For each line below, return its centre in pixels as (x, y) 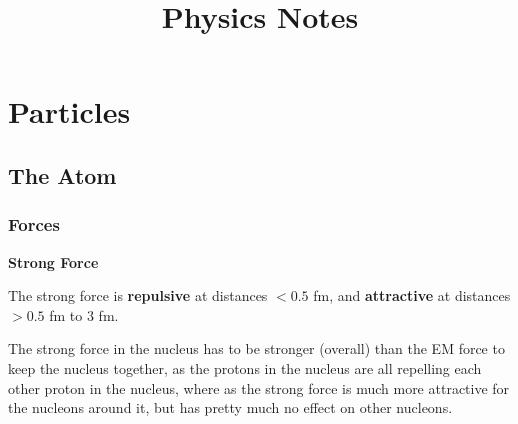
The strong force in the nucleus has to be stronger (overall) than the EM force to (256, 348)
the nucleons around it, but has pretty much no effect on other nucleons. (230, 407)
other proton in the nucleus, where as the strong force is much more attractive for (259, 387)
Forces (34, 224)
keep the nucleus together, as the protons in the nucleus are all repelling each (245, 367)
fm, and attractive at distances (412, 295)
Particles (69, 111)
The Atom (62, 174)
